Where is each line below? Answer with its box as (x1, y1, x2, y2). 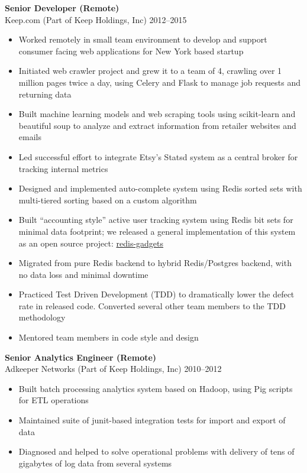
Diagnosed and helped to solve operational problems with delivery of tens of (18, 445, 295, 458)
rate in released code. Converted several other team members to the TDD (18, 299, 286, 312)
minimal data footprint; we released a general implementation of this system (18, 225, 296, 237)
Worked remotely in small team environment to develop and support (18, 33, 267, 46)
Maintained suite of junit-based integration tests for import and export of (18, 414, 286, 426)
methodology (18, 311, 66, 323)
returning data (18, 88, 72, 100)
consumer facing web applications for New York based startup (18, 44, 244, 57)
